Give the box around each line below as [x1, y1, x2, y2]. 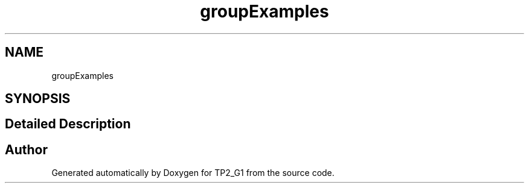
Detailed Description [5, 116, 131, 132]
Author [5, 142, 48, 157]
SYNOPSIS [5, 91, 71, 107]
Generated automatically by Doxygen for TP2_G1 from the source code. [51, 168, 335, 178]
